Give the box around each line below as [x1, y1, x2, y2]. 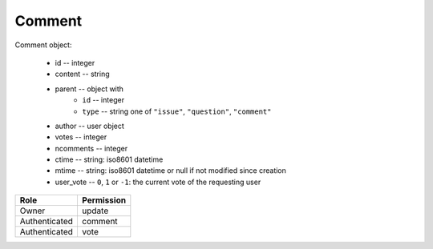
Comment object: [14, 40, 72, 50]
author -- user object [55, 121, 124, 131]
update [81, 205, 109, 216]
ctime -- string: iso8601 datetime [55, 155, 164, 164]
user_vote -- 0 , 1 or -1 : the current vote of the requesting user [55, 177, 261, 187]
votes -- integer [55, 132, 107, 142]
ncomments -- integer [55, 143, 128, 153]
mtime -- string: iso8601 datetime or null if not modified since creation [55, 166, 286, 175]
